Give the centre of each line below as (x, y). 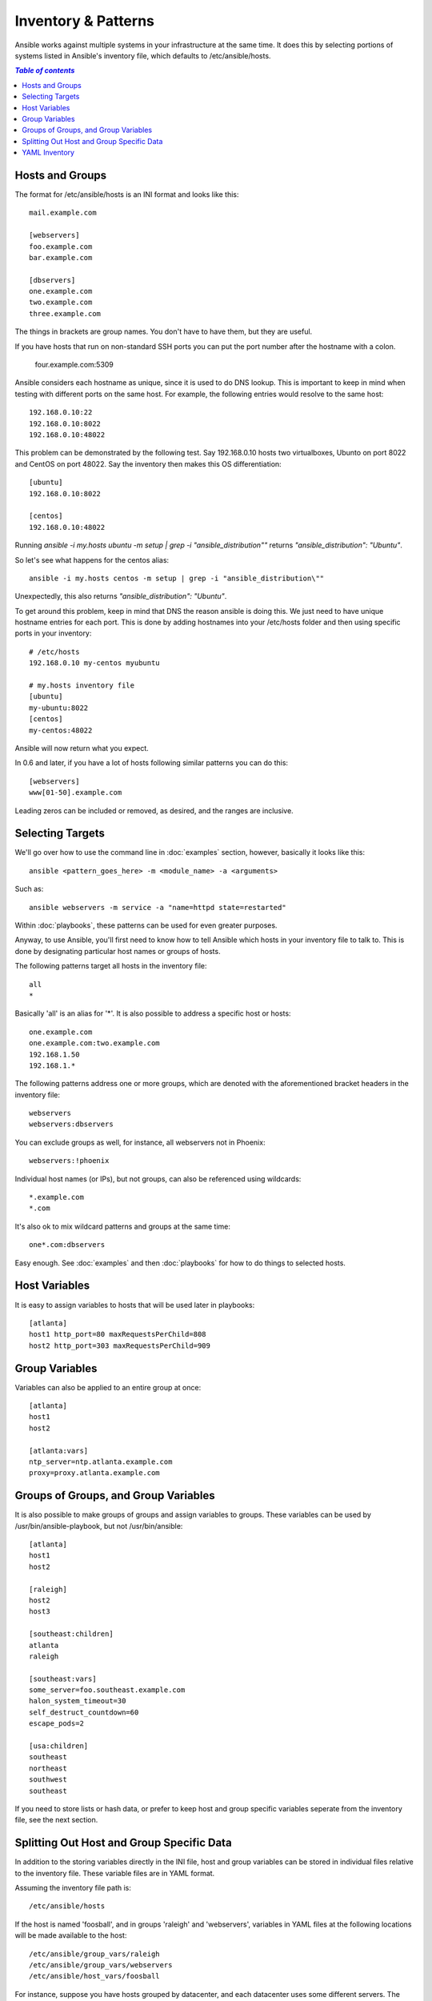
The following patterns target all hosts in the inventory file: (111, 966)
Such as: (29, 889)
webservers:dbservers (71, 1124)
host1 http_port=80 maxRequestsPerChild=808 (118, 1334)
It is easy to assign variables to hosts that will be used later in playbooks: (135, 1305)
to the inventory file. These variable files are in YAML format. (115, 1873)
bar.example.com (61, 257)
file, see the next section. (56, 1820)
